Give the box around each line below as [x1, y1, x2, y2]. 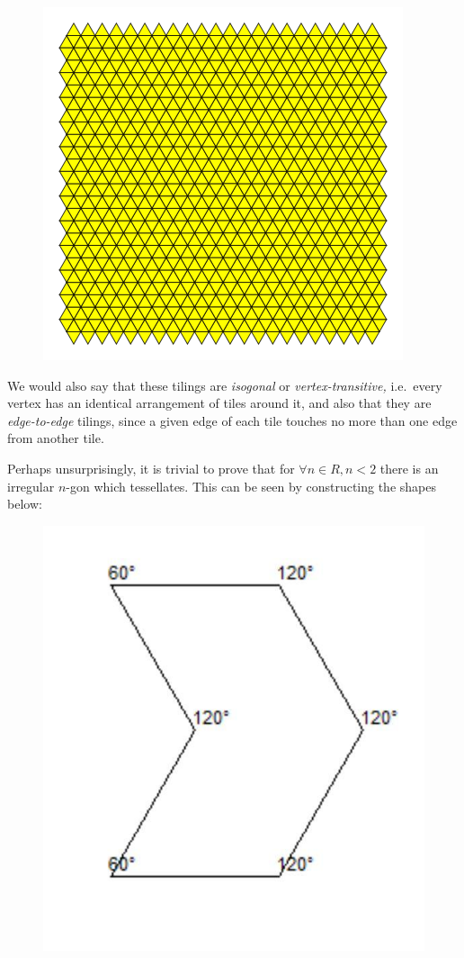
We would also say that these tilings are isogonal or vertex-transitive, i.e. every [7, 375, 442, 394]
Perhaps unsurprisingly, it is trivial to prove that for [7, 458, 295, 477]
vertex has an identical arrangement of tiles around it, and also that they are [7, 393, 432, 412]
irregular [7, 476, 55, 495]
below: [7, 494, 42, 513]
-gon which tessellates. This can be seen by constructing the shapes [66, 476, 436, 495]
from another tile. [7, 429, 104, 447]
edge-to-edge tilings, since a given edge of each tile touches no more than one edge [7, 411, 458, 429]
